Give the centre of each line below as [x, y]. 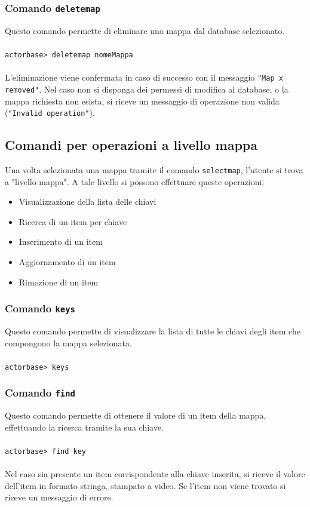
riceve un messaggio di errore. [59, 497]
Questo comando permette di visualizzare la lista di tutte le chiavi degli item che [153, 331]
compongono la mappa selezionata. [68, 342]
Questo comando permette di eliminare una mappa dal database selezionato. [145, 30]
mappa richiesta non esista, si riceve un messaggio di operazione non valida [142, 101]
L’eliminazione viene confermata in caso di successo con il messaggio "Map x [144, 77]
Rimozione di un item [59, 282]
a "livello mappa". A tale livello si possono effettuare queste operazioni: [135, 181]
